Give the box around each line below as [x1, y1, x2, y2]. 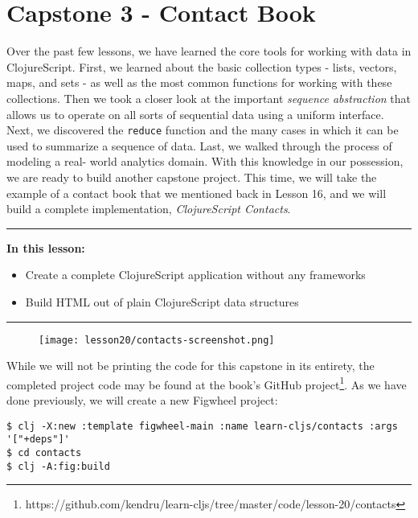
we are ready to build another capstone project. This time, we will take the [6, 168, 377, 185]
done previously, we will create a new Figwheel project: [6, 392, 278, 408]
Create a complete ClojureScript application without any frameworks [25, 266, 366, 283]
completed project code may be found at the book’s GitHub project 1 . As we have [6, 373, 407, 393]
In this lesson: [6, 239, 85, 256]
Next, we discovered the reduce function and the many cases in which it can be [6, 121, 399, 138]
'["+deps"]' [6, 434, 70, 446]
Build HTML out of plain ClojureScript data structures [25, 293, 299, 310]
